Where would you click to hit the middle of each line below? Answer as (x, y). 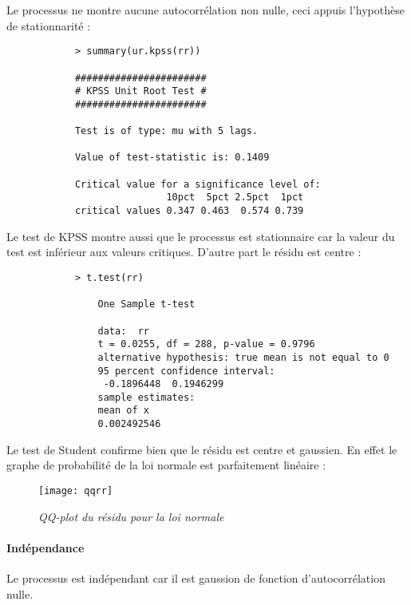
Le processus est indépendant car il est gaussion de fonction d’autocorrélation (196, 578)
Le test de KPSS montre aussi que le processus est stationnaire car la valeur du (201, 236)
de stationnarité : (49, 25)
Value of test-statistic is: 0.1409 (172, 158)
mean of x (123, 411)
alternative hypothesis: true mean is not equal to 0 (243, 357)
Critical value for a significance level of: (198, 184)
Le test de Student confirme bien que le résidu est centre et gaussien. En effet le (202, 449)
